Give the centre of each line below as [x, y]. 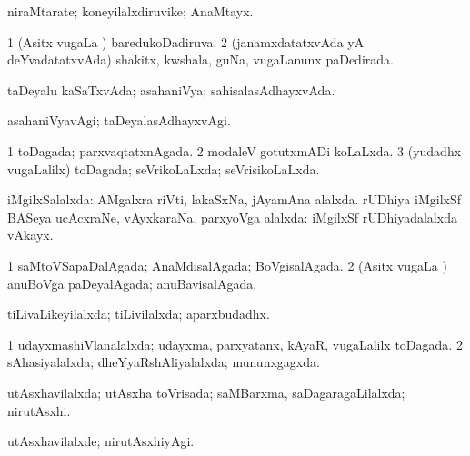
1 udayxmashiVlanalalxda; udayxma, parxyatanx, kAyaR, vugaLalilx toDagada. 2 [235, 344]
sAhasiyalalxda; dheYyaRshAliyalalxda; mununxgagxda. [164, 362]
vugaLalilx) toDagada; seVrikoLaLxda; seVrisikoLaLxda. [164, 169]
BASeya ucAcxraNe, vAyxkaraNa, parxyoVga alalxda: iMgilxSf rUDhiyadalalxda [232, 217]
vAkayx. [30, 235]
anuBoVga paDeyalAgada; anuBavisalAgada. [132, 283]
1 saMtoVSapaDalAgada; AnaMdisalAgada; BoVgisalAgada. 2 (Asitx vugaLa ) [227, 265]
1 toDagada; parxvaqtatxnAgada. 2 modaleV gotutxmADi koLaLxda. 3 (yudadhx [235, 150]
